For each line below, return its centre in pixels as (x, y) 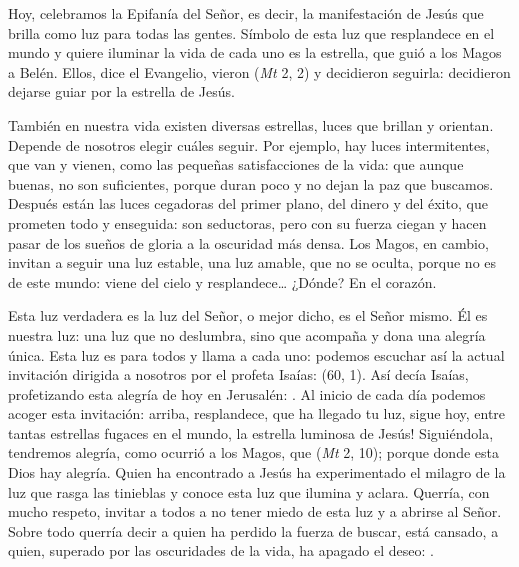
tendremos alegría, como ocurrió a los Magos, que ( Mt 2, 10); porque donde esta (253, 452)
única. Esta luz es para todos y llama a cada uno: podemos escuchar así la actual (256, 354)
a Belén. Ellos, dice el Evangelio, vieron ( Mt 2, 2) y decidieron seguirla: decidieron (259, 71)
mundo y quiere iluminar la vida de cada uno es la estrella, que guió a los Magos (255, 52)
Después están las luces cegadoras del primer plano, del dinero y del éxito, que (248, 203)
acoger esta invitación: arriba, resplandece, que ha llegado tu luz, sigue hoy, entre (257, 413)
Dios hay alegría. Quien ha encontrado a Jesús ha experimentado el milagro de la (257, 472)
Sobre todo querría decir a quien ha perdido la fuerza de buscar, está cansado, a (253, 530)
